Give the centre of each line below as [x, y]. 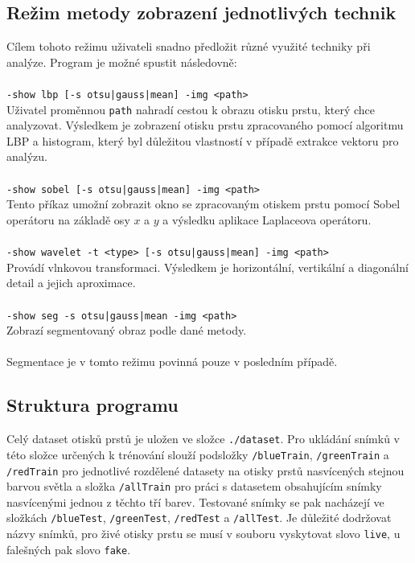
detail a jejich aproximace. [71, 283]
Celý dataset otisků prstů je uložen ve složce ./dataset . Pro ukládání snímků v [203, 439]
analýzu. [27, 156]
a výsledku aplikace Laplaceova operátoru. [267, 219]
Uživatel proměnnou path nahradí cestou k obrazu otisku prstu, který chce [191, 109]
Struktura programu [92, 405]
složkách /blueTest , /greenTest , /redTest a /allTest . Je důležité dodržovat [199, 518]
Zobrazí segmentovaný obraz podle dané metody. [127, 330]
